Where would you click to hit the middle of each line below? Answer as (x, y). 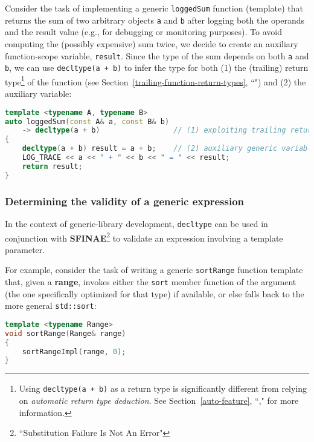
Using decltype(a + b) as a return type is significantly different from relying (163, 388)
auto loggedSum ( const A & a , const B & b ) (87, 121)
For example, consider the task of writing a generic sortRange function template (154, 270)
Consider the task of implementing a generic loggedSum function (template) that (154, 8)
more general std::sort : (51, 305)
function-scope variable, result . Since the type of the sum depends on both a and (157, 55)
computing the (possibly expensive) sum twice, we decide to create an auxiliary (152, 43)
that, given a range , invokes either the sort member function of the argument (151, 282)
